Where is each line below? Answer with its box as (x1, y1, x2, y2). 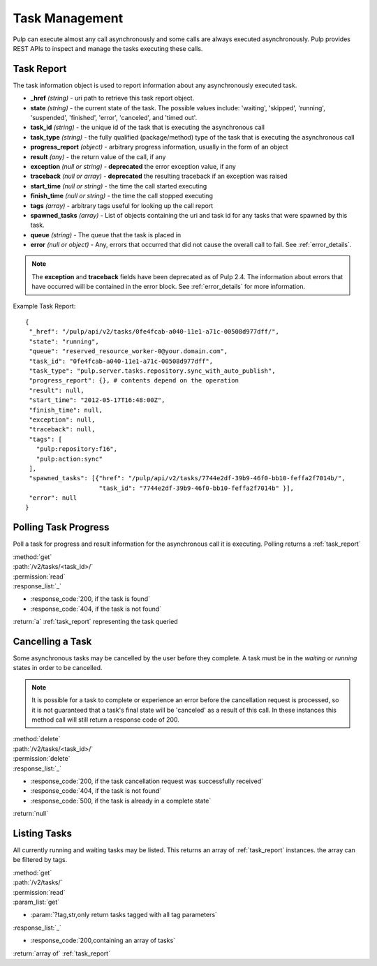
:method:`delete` (13, 735, 61, 743)
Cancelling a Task (13, 635, 92, 647)
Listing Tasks (13, 827, 73, 839)
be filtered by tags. (13, 856, 68, 864)
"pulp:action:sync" (36, 454, 103, 463)
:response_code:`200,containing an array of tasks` (30, 936, 176, 945)
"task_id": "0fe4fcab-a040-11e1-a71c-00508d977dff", (29, 357, 213, 365)
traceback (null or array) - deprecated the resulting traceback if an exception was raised (30, 172, 288, 181)
